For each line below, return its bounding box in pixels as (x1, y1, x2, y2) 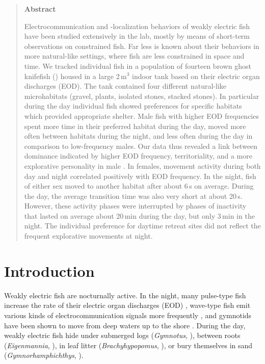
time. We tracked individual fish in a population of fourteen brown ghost (24, 60, 252, 71)
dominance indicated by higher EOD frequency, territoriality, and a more (24, 150, 252, 161)
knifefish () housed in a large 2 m (24, 70, 127, 81)
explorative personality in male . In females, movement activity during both (24, 160, 261, 171)
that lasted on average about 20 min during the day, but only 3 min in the (24, 210, 255, 221)
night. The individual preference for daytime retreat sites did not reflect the (24, 220, 261, 231)
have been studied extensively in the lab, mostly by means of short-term (24, 31, 250, 41)
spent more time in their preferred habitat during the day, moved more (24, 120, 246, 131)
